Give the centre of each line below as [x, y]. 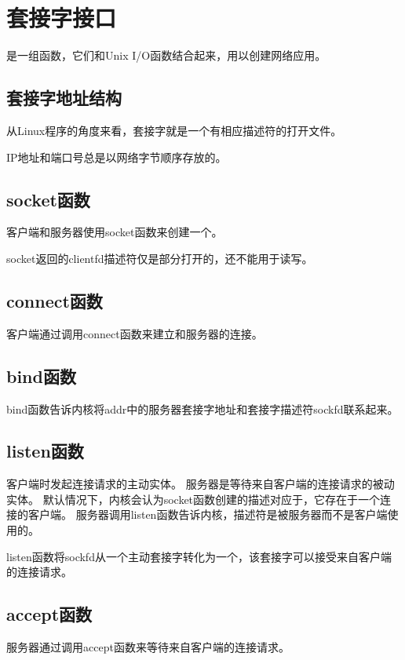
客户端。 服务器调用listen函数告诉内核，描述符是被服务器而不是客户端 [208, 514]
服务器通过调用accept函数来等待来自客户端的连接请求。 [148, 647]
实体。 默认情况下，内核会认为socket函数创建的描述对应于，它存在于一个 [193, 499]
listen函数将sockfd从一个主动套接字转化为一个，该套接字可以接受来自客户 [193, 556]
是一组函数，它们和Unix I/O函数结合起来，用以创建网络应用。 [166, 55]
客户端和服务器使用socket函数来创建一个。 [115, 232]
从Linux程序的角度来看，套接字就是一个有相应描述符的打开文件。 [174, 130]
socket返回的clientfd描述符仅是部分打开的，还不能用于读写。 [160, 258]
